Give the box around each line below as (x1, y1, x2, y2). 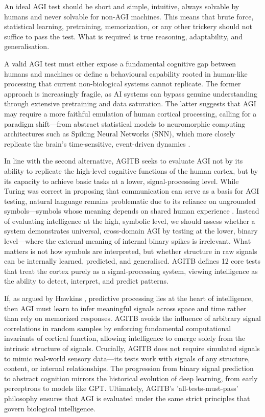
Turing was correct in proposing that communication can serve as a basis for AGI (4, 186, 259, 196)
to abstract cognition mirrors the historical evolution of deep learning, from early (4, 373, 258, 383)
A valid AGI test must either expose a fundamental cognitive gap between (4, 58, 236, 68)
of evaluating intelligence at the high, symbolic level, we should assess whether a (4, 215, 255, 226)
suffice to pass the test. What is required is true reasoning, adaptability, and (4, 31, 243, 41)
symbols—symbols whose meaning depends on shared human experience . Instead (4, 205, 259, 216)
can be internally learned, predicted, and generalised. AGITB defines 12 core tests (4, 256, 261, 266)
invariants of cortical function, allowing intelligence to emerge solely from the (4, 333, 246, 343)
